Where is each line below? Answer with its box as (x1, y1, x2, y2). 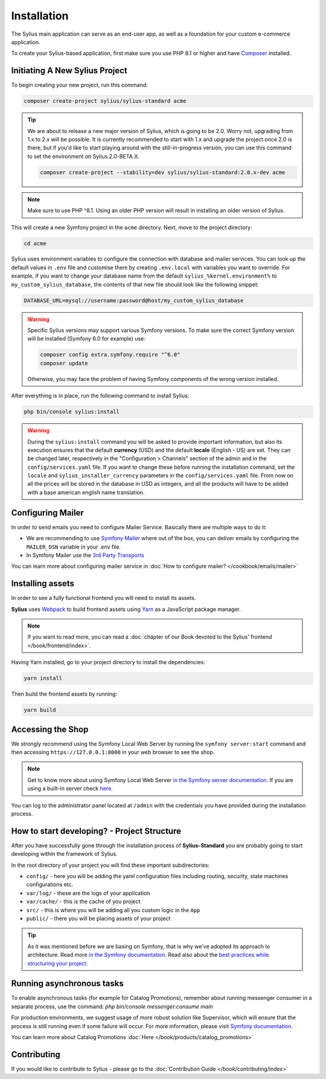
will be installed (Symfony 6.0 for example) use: (27, 335, 146, 342)
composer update (40, 360, 89, 367)
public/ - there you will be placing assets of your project (26, 915, 171, 922)
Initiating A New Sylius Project (11, 65, 128, 76)
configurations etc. (26, 881, 74, 888)
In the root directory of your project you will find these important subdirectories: (11, 861, 210, 869)
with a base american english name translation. (27, 489, 145, 496)
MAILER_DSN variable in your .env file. (26, 543, 121, 550)
